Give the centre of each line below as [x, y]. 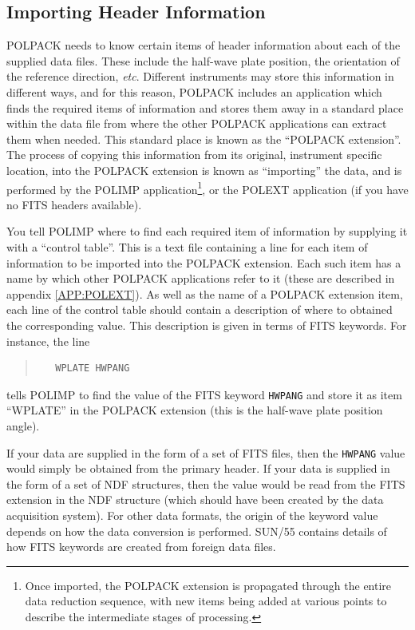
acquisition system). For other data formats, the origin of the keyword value [192, 515]
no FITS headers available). [74, 204]
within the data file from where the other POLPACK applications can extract [197, 123]
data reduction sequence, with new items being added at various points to [206, 601]
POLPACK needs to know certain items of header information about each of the [204, 45]
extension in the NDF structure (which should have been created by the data [195, 499]
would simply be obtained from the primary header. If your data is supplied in [198, 468]
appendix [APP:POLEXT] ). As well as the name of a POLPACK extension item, [205, 293]
